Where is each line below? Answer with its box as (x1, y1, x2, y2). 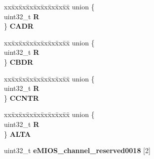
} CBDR (4, 56, 34, 67)
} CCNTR (4, 92, 39, 103)
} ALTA (4, 128, 31, 139)
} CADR (4, 21, 34, 31)
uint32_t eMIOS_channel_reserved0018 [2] (4, 145, 151, 156)
